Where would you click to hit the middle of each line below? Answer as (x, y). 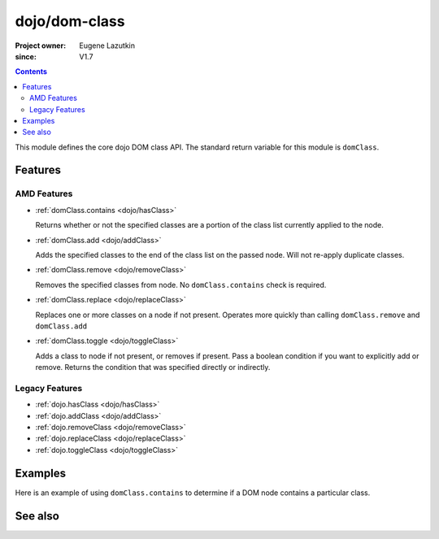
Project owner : (41, 46)
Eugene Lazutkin (107, 46)
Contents (31, 72)
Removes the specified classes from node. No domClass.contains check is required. (181, 285)
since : (26, 56)
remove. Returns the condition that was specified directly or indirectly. (153, 367)
